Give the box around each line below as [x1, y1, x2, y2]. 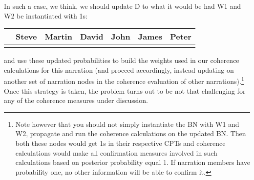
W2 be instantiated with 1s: [4, 10, 87, 20]
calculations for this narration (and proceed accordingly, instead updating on [4, 64, 234, 75]
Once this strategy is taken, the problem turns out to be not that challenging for [4, 85, 246, 96]
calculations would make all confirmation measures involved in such [15, 147, 217, 158]
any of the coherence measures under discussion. [4, 95, 148, 105]
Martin [44, 31, 72, 42]
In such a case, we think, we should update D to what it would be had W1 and [4, 1, 241, 11]
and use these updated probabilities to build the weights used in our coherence [4, 55, 239, 65]
